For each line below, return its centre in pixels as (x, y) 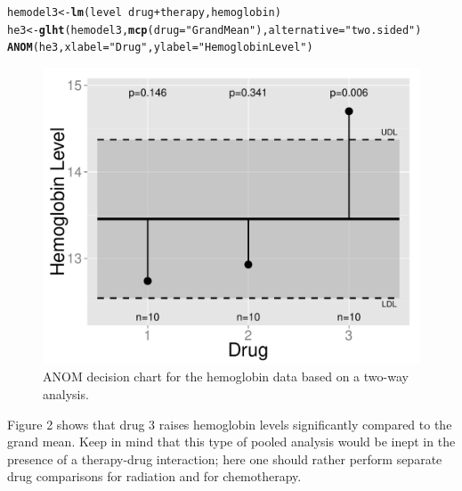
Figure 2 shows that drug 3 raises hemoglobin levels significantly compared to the (230, 424)
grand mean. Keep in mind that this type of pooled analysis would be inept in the (231, 442)
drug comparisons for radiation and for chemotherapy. (154, 476)
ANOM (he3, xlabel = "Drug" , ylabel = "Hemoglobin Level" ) (160, 48)
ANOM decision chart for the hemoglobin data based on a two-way (226, 376)
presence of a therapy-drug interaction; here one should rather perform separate (225, 458)
